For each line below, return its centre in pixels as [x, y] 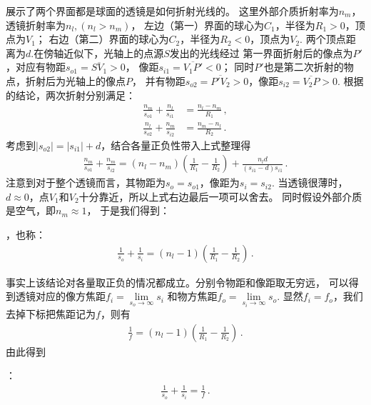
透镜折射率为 [36, 25]
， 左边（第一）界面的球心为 [198, 25]
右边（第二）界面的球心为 [109, 39]
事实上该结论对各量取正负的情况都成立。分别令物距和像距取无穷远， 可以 [177, 282]
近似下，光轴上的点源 [114, 52]
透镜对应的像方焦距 [60, 296]
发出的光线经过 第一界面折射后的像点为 [261, 52]
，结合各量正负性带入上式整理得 [176, 145]
